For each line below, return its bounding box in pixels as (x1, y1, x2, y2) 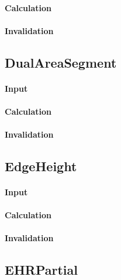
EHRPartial (5, 261, 78, 279)
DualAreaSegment (5, 53, 117, 71)
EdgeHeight (5, 157, 77, 175)
